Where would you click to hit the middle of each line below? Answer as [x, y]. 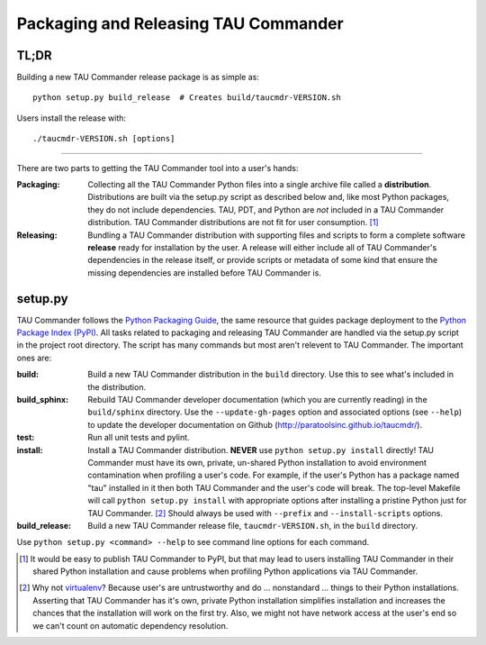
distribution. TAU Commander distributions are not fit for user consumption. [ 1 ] [233, 223]
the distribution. [117, 386]
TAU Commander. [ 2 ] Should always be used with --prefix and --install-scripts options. [265, 513]
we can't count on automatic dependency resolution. [130, 625]
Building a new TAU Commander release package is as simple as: [138, 77]
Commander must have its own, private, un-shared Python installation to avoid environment [257, 462]
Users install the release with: [71, 118]
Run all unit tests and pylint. [139, 438]
